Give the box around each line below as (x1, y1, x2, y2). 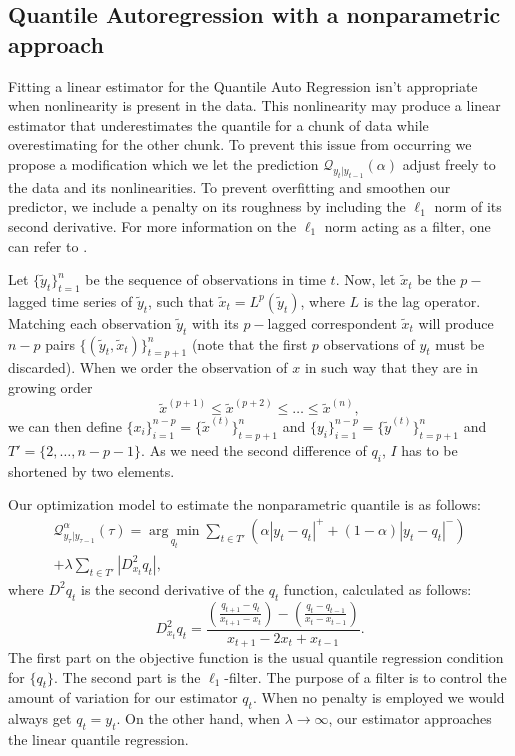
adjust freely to (402, 153, 496, 174)
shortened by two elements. (8, 460, 175, 481)
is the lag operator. (363, 290, 481, 311)
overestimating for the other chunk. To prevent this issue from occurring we (8, 134, 472, 155)
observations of (323, 333, 415, 354)
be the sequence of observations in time (85, 269, 326, 290)
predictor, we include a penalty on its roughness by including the (8, 196, 406, 217)
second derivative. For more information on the (8, 215, 297, 236)
